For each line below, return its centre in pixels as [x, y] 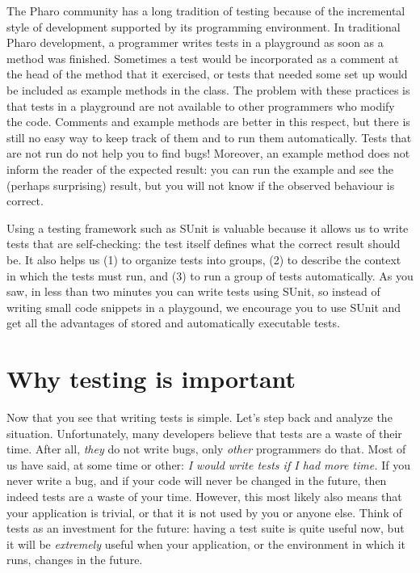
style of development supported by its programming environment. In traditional [204, 26]
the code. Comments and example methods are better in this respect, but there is [208, 122]
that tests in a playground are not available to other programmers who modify [201, 105]
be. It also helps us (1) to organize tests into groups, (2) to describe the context [204, 259]
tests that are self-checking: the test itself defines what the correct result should [204, 244]
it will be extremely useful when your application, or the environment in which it [206, 544]
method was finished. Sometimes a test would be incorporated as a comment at [203, 58]
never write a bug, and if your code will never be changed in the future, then [197, 480]
